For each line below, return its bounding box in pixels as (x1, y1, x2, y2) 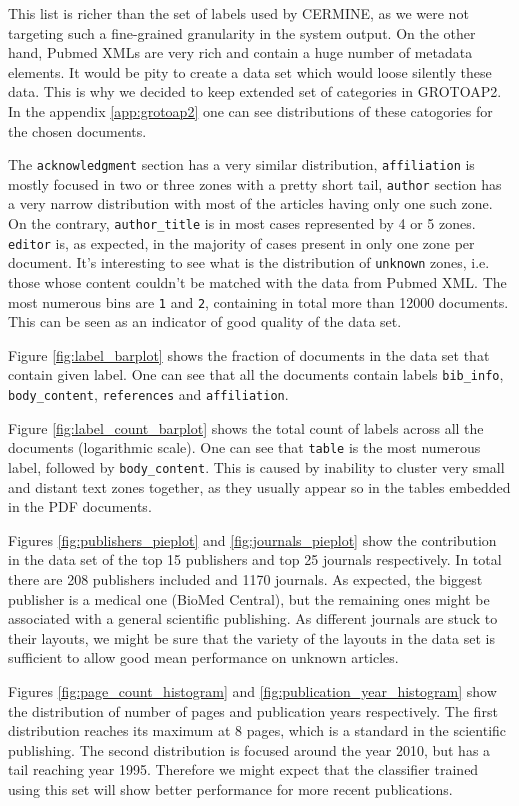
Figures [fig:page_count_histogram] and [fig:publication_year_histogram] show (8, 681, 497, 702)
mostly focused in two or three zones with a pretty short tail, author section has (8, 173, 502, 194)
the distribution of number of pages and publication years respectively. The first (8, 700, 498, 721)
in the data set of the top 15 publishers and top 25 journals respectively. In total (8, 549, 502, 570)
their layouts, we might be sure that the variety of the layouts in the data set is (8, 627, 495, 648)
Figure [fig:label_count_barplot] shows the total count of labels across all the (8, 417, 484, 438)
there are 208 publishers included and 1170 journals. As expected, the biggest (8, 569, 483, 590)
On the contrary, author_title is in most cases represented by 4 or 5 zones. (8, 213, 476, 234)
